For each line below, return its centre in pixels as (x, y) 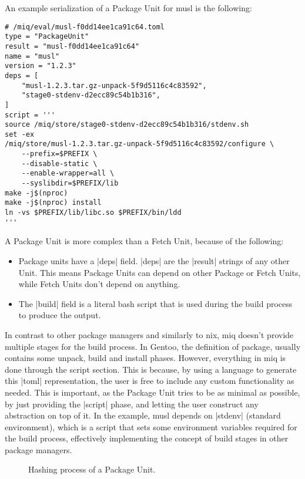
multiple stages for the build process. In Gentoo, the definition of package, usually (153, 346)
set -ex (20, 134)
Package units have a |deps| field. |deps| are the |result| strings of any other (154, 260)
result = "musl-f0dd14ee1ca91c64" (72, 46)
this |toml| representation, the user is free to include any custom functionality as (150, 381)
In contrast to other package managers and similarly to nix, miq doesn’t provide (149, 334)
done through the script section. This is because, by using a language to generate (151, 369)
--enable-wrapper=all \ (68, 173)
